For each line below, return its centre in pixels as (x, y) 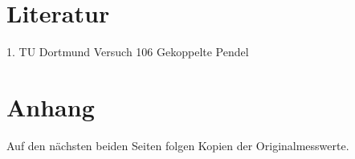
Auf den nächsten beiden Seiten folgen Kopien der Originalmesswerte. (178, 145)
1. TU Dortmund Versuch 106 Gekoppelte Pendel (128, 52)
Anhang (51, 106)
